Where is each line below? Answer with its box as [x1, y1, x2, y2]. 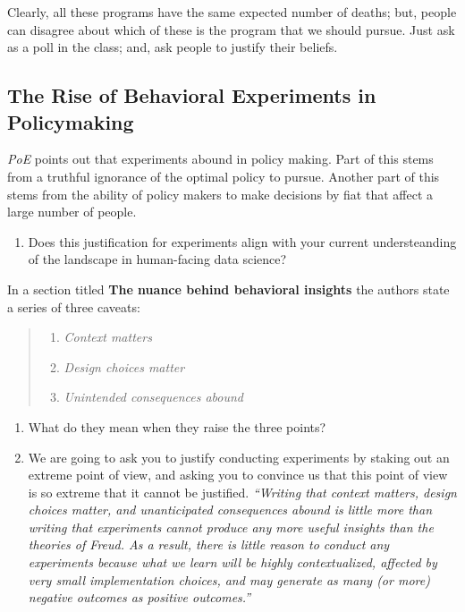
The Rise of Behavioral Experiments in [7, 81, 376, 109]
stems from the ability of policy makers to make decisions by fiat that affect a [7, 184, 434, 203]
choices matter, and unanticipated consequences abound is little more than [28, 500, 433, 519]
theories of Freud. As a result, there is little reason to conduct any [28, 535, 390, 554]
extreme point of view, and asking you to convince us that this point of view [28, 465, 448, 484]
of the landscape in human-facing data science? [28, 250, 287, 268]
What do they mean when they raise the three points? [28, 417, 326, 436]
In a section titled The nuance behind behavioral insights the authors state [7, 279, 450, 298]
